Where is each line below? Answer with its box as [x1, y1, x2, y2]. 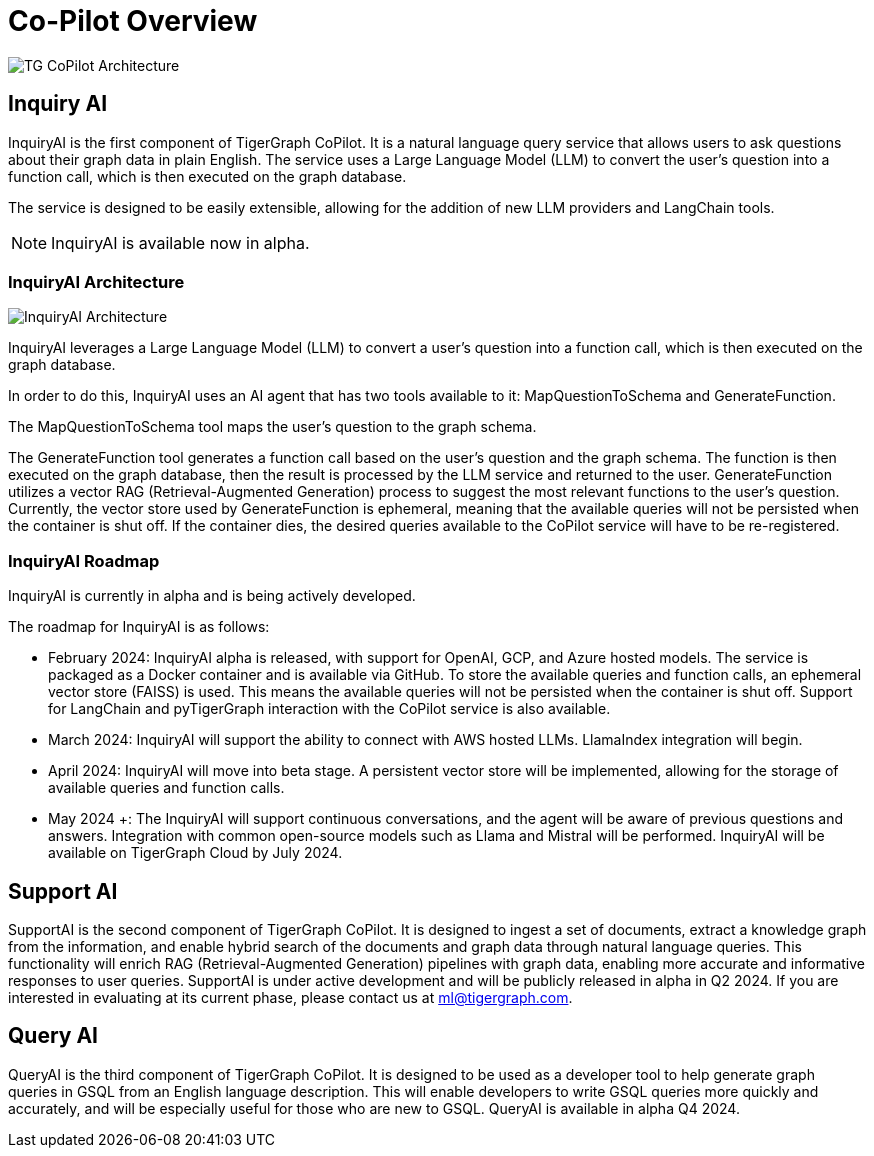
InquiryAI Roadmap [8, 550, 160, 571]
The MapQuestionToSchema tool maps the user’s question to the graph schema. [8, 418, 537, 436]
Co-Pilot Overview [8, 4, 258, 38]
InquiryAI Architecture [8, 271, 185, 292]
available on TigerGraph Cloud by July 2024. [48, 844, 343, 862]
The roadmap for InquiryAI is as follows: [8, 618, 270, 636]
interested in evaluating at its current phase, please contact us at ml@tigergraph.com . [8, 988, 573, 1006]
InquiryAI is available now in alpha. [51, 232, 310, 253]
